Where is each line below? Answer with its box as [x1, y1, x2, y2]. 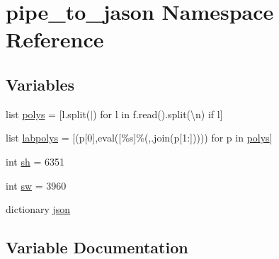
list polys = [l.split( [6, 106, 91, 121]
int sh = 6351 [6, 154, 64, 168]
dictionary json [6, 202, 71, 217]
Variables [6, 73, 75, 95]
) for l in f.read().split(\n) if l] [93, 106, 223, 121]
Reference [6, 25, 104, 54]
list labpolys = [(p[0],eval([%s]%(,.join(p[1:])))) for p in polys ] [6, 130, 273, 145]
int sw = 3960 [6, 178, 67, 192]
